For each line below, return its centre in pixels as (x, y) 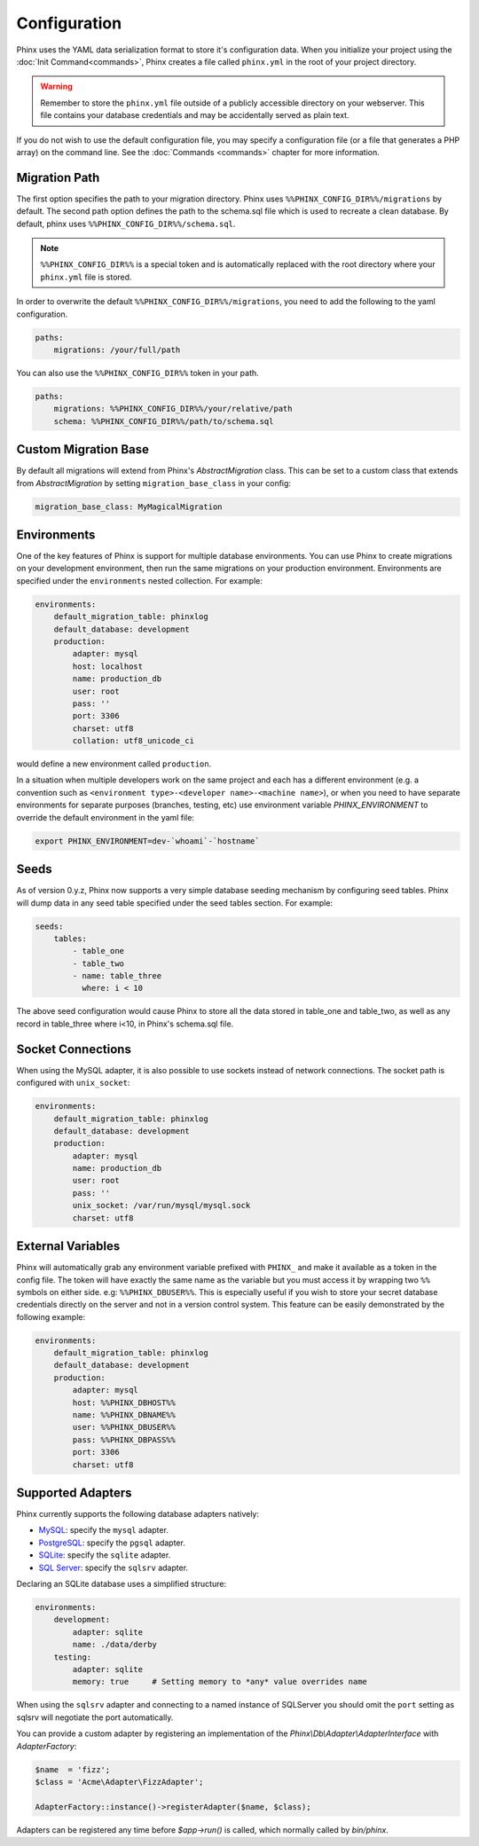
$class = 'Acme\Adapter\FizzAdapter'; (119, 1782)
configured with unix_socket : (73, 1083)
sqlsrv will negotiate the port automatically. (95, 1717)
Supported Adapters (74, 1493)
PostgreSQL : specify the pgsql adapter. (112, 1543)
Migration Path (58, 177)
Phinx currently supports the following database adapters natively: (137, 1514)
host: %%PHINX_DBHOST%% (124, 1402)
